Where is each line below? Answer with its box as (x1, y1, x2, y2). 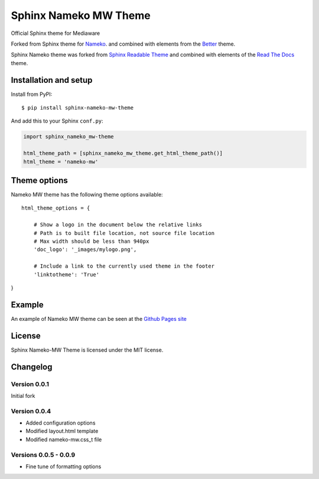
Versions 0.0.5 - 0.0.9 (11, 451, 76, 459)
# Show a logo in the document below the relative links (33, 221, 202, 228)
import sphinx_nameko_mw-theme (23, 133, 115, 140)
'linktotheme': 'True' (33, 271, 100, 278)
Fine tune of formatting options (25, 463, 102, 470)
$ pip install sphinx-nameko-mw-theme (21, 104, 134, 111)
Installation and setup (11, 75, 93, 85)
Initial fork (11, 392, 35, 399)
